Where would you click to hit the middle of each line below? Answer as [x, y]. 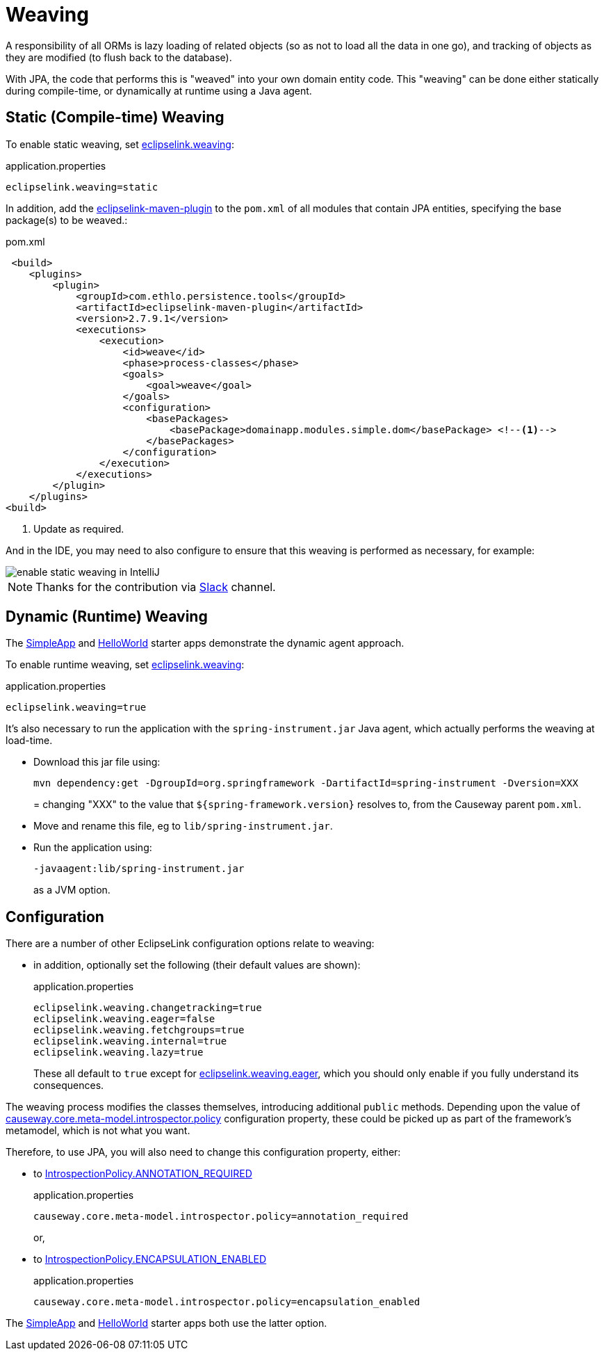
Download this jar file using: [97, 762]
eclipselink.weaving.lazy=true [119, 1052]
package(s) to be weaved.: [67, 220]
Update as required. [79, 528]
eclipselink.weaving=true [76, 708]
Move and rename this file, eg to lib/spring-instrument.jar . [183, 826]
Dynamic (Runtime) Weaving [107, 617]
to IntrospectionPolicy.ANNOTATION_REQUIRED [143, 1174]
